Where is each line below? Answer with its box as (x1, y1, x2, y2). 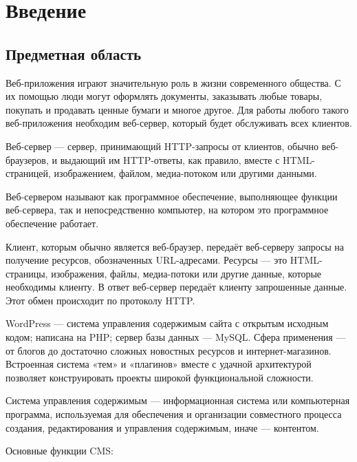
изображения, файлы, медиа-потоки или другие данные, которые (51, 266, 322, 280)
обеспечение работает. (6, 216, 99, 230)
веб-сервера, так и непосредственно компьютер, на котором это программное (6, 202, 329, 217)
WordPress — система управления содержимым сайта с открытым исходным (6, 316, 329, 330)
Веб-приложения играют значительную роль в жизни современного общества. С (6, 75, 341, 90)
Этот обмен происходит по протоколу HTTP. (6, 293, 195, 307)
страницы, (6, 266, 48, 280)
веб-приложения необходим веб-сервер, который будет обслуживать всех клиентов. (6, 116, 352, 130)
